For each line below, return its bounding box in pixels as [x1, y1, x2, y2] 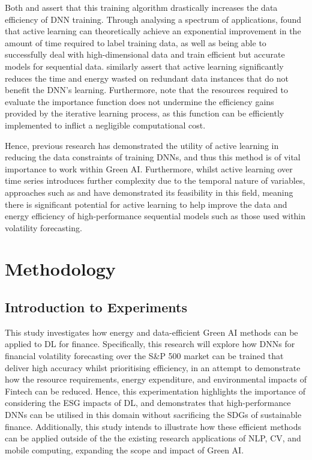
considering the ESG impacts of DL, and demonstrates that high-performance [5, 396, 291, 409]
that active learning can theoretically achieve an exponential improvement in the [5, 25, 301, 37]
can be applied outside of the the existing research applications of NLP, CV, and [5, 432, 301, 444]
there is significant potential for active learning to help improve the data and [5, 198, 287, 210]
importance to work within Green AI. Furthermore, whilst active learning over [5, 162, 293, 175]
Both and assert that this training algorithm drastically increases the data [5, 1, 278, 13]
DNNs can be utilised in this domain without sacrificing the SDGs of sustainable [5, 408, 302, 421]
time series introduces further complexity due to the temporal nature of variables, [5, 174, 305, 187]
